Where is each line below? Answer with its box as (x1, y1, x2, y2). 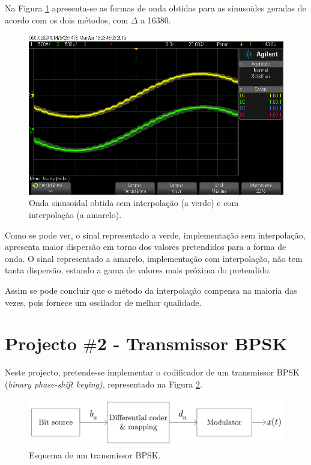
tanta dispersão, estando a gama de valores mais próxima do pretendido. (5, 264, 271, 276)
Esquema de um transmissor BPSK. (29, 448, 161, 461)
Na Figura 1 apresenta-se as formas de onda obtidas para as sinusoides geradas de (5, 2, 306, 14)
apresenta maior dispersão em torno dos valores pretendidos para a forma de (5, 240, 286, 253)
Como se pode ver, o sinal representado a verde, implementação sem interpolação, (5, 228, 306, 241)
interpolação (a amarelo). (29, 208, 122, 220)
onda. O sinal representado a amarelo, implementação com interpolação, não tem (5, 252, 303, 264)
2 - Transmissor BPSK (97, 331, 288, 356)
